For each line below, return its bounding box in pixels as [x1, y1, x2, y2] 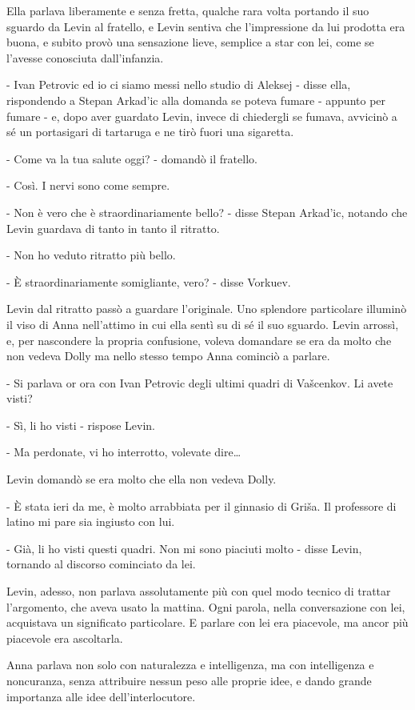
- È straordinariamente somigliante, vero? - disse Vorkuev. [6, 273, 291, 290]
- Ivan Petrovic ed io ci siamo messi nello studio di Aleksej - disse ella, [6, 76, 351, 93]
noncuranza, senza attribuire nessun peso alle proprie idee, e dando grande [6, 672, 372, 688]
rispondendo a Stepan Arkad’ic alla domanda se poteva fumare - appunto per [6, 91, 386, 108]
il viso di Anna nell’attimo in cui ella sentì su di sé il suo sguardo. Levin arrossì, [6, 315, 399, 332]
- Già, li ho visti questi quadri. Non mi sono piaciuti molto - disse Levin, [6, 540, 362, 556]
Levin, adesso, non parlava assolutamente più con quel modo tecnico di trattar [6, 583, 391, 600]
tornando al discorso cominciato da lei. [6, 556, 196, 572]
